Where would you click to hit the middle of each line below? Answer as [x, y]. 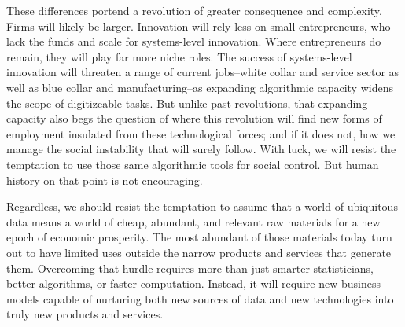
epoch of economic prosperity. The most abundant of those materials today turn [199, 237]
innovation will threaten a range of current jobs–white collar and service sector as [203, 72]
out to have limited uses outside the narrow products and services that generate [199, 252]
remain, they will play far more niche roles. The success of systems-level [179, 56]
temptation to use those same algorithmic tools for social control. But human [193, 164]
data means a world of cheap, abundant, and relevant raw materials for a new [193, 221]
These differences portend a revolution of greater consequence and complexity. [194, 10]
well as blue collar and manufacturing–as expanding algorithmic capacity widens [200, 87]
